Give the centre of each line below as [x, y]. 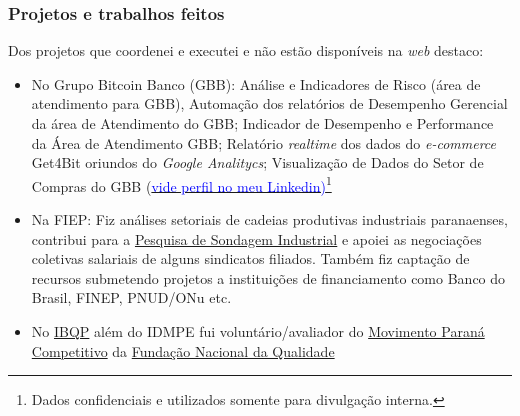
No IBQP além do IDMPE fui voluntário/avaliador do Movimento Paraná [258, 331]
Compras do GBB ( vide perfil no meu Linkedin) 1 [181, 184]
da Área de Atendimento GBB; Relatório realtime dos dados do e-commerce [264, 142]
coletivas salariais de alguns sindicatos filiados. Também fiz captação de [250, 258]
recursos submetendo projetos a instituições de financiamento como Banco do [268, 277]
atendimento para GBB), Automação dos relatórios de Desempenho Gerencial [269, 103]
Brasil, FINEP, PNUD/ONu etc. [131, 297]
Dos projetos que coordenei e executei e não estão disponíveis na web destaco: [246, 50]
